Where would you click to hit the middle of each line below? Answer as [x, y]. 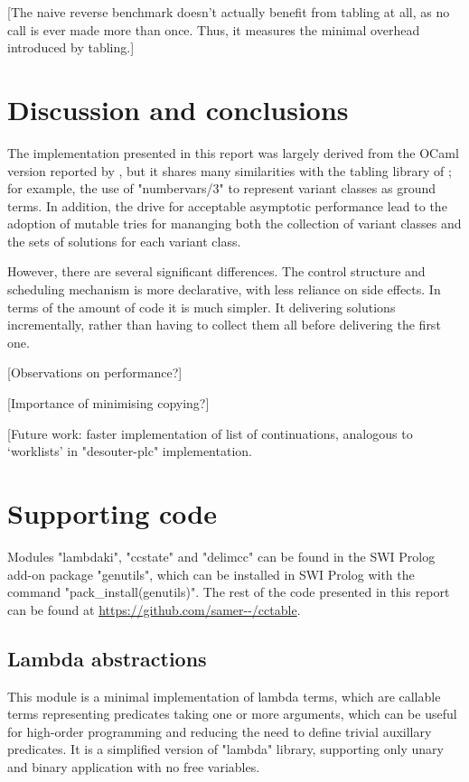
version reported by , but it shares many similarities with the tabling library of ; [230, 170]
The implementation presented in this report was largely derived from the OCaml [233, 152]
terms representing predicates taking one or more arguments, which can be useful [232, 714]
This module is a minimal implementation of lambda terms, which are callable [224, 696]
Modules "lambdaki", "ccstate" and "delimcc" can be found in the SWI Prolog [221, 556]
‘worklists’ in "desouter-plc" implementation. [130, 451]
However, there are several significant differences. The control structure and [216, 271]
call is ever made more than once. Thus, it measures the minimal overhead [214, 29]
